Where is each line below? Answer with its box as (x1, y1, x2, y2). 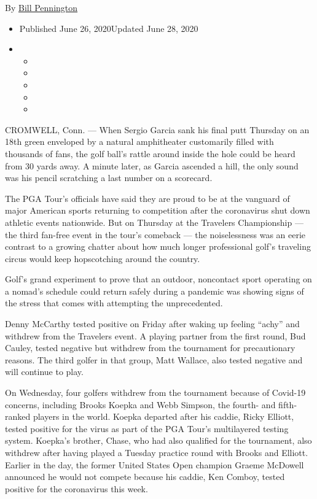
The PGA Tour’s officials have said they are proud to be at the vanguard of (5, 191, 290, 204)
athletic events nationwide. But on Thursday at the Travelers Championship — (5, 215, 303, 228)
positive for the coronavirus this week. (5, 482, 148, 495)
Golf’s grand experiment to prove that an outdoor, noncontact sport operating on (5, 273, 312, 285)
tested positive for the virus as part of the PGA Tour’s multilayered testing (5, 422, 289, 435)
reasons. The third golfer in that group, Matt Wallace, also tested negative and (5, 353, 303, 366)
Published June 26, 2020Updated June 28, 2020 (19, 21, 198, 34)
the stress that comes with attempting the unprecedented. (5, 296, 223, 309)
